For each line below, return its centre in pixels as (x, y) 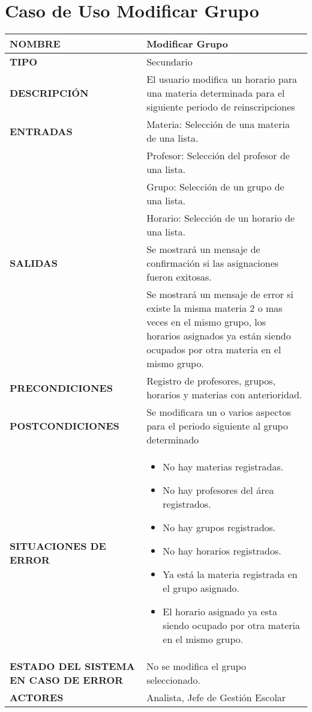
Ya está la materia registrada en (230, 574)
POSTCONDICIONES (64, 426)
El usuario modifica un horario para (222, 79)
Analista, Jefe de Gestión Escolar (216, 698)
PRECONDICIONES (61, 388)
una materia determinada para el (216, 93)
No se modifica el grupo (196, 666)
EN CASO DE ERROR (67, 680)
